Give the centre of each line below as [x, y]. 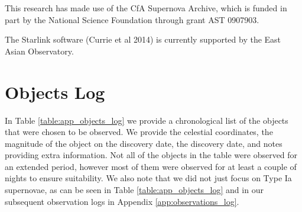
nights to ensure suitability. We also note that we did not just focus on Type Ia [148, 178]
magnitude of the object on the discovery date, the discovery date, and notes [144, 143]
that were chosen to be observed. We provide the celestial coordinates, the [139, 132]
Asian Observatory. [39, 51]
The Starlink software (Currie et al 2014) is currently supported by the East [143, 39]
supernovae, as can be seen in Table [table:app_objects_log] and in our [134, 190]
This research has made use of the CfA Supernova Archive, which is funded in [146, 8]
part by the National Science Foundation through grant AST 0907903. [132, 19]
